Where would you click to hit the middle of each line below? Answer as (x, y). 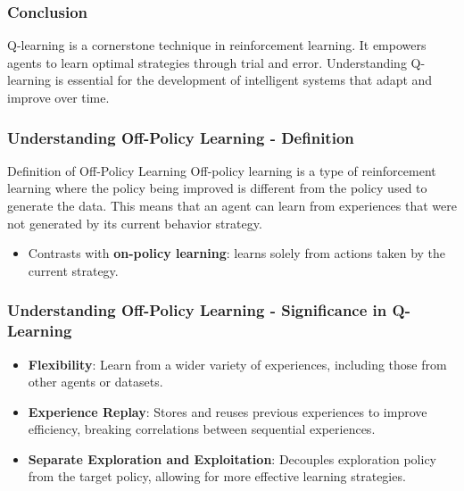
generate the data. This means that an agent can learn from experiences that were (232, 205)
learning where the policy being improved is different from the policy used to (217, 188)
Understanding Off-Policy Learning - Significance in (197, 310)
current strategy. (73, 270)
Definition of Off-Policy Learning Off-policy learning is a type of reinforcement (222, 170)
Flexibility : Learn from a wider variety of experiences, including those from (237, 364)
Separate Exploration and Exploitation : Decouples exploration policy (232, 458)
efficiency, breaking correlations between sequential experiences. (202, 429)
